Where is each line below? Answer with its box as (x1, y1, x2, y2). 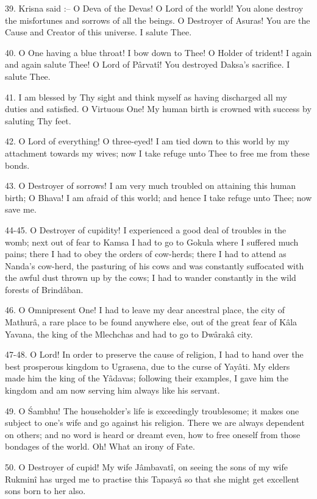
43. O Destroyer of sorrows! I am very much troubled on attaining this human (5, 179, 296, 192)
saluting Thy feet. (5, 114, 71, 127)
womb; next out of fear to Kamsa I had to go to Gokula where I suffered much (5, 235, 299, 248)
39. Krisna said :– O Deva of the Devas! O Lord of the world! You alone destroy (5, 2, 304, 14)
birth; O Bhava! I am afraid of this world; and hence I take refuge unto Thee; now (5, 191, 312, 203)
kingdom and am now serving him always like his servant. (5, 384, 220, 397)
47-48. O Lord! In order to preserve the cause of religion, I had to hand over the (5, 348, 304, 361)
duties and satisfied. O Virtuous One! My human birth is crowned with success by (5, 102, 312, 115)
